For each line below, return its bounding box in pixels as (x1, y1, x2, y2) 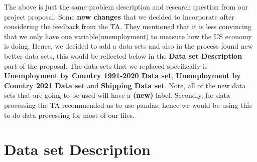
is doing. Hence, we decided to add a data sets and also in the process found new (4, 41, 253, 51)
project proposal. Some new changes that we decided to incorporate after (4, 11, 234, 22)
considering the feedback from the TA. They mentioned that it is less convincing (4, 21, 251, 32)
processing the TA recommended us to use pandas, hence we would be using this (4, 99, 252, 110)
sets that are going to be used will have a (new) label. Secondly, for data (4, 90, 230, 100)
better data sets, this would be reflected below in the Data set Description (4, 50, 242, 61)
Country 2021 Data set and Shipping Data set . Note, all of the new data (4, 80, 246, 90)
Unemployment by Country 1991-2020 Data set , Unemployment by (4, 70, 241, 81)
